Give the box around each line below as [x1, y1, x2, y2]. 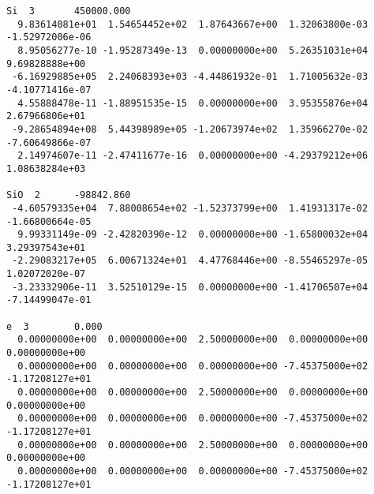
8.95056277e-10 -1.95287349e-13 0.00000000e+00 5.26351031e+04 [17, 44, 368, 56]
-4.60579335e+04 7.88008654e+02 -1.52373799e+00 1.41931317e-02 [12, 202, 368, 214]
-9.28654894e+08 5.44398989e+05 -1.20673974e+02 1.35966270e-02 [12, 123, 368, 135]
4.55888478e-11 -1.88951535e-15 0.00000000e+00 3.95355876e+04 [17, 97, 368, 109]
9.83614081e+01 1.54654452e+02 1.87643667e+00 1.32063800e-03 [17, 18, 368, 30]
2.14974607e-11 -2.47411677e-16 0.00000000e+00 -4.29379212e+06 [17, 150, 368, 162]
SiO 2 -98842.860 [6, 189, 131, 201]
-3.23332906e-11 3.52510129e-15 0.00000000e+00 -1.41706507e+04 [12, 281, 368, 293]
